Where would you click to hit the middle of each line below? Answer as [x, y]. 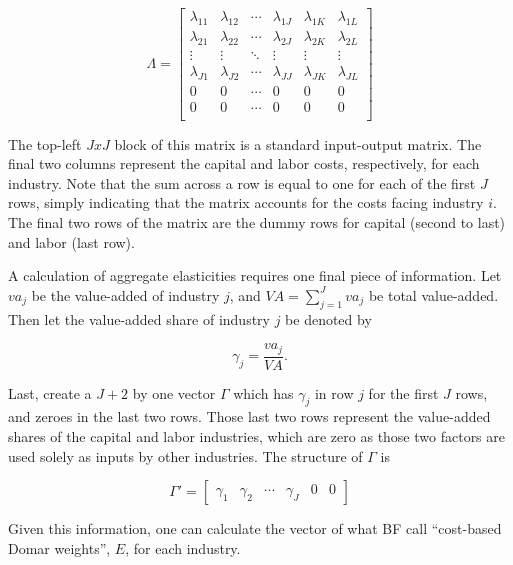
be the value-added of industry [125, 294]
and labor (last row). [71, 241]
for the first [403, 392]
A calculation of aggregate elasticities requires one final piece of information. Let [255, 275]
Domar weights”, [59, 547]
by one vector [174, 392]
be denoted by [328, 318]
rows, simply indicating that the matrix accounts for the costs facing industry [246, 202]
